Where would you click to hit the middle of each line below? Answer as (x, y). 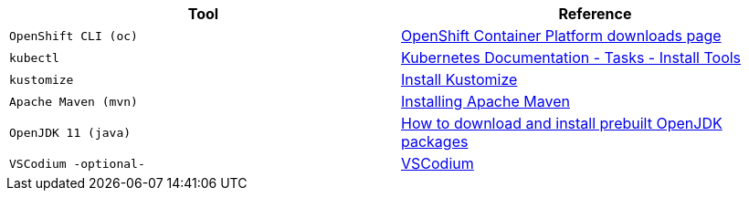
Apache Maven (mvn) (74, 101)
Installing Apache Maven (485, 101)
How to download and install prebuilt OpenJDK (562, 123)
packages (435, 141)
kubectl (34, 57)
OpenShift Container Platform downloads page (561, 36)
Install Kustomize (459, 79)
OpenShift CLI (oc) (74, 36)
